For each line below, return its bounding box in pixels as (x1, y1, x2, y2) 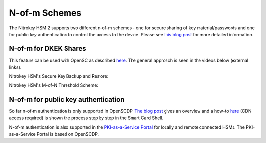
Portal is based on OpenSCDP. (36, 131, 99, 137)
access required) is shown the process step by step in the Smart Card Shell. (9, 115, 164, 121)
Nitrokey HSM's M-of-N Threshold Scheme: (9, 82, 99, 88)
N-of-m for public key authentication (9, 95, 125, 104)
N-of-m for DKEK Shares (9, 44, 86, 53)
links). (9, 64, 22, 70)
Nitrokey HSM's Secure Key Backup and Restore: (9, 73, 109, 79)
